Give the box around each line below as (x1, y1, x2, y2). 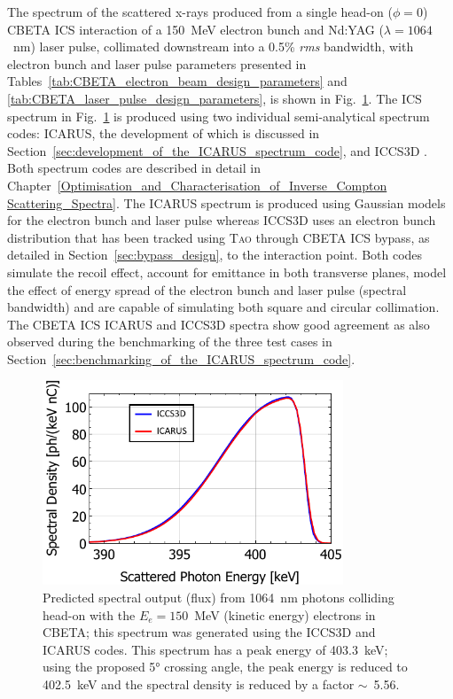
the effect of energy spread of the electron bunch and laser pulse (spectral (7, 280, 407, 299)
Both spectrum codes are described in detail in (7, 159, 261, 177)
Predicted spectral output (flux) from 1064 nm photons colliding (43, 587, 394, 606)
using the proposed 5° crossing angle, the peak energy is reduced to (43, 657, 408, 676)
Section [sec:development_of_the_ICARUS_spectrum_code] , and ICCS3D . (7, 141, 427, 159)
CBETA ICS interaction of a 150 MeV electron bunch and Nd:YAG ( (7, 19, 384, 38)
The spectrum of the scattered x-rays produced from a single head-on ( (7, 3, 393, 20)
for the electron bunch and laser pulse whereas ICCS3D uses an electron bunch (7, 211, 436, 229)
